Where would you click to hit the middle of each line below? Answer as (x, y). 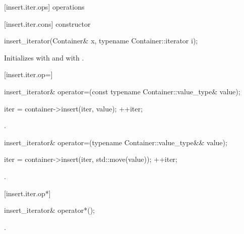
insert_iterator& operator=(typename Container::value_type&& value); (116, 142)
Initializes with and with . (44, 57)
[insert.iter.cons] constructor (47, 23)
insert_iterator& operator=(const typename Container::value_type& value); (122, 91)
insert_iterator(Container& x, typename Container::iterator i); (101, 41)
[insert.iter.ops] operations (44, 7)
